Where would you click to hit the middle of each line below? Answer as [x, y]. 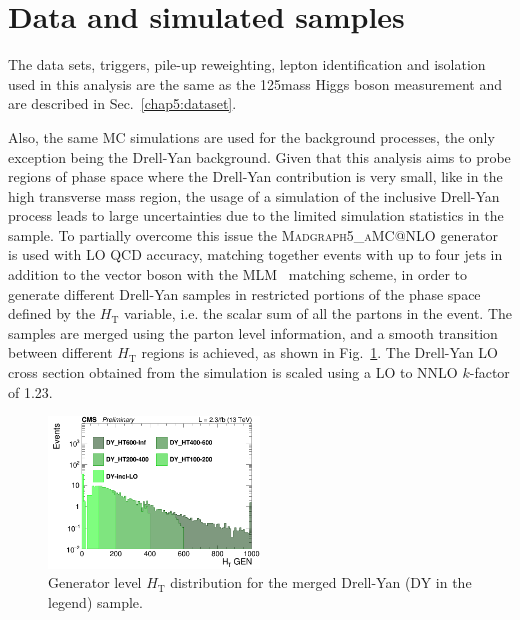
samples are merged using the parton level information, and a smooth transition [253, 332]
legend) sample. [95, 601]
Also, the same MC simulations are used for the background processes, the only [251, 136]
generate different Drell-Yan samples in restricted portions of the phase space [244, 293]
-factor [489, 372]
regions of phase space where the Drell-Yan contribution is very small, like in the [255, 176]
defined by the [52, 313]
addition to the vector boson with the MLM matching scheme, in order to [237, 274]
